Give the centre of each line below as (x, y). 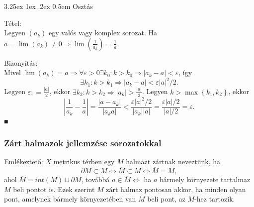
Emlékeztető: (24, 161)
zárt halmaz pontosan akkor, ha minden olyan (176, 189)
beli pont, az (166, 199)
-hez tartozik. (215, 199)
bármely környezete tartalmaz (205, 179)
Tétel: (13, 23)
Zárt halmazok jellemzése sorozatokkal (83, 143)
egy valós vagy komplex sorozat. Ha (103, 33)
